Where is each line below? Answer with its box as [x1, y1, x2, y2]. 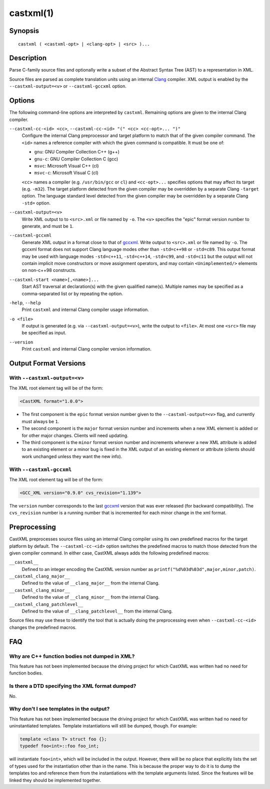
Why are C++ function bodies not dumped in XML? [9, 652, 135, 659]
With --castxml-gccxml [9, 465, 72, 472]
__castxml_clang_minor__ [9, 587, 70, 593]
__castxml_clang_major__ [9, 573, 70, 579]
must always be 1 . [21, 418, 59, 424]
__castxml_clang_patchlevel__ [9, 601, 83, 607]
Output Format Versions [9, 359, 86, 367]
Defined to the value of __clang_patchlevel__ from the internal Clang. [21, 608, 173, 614]
